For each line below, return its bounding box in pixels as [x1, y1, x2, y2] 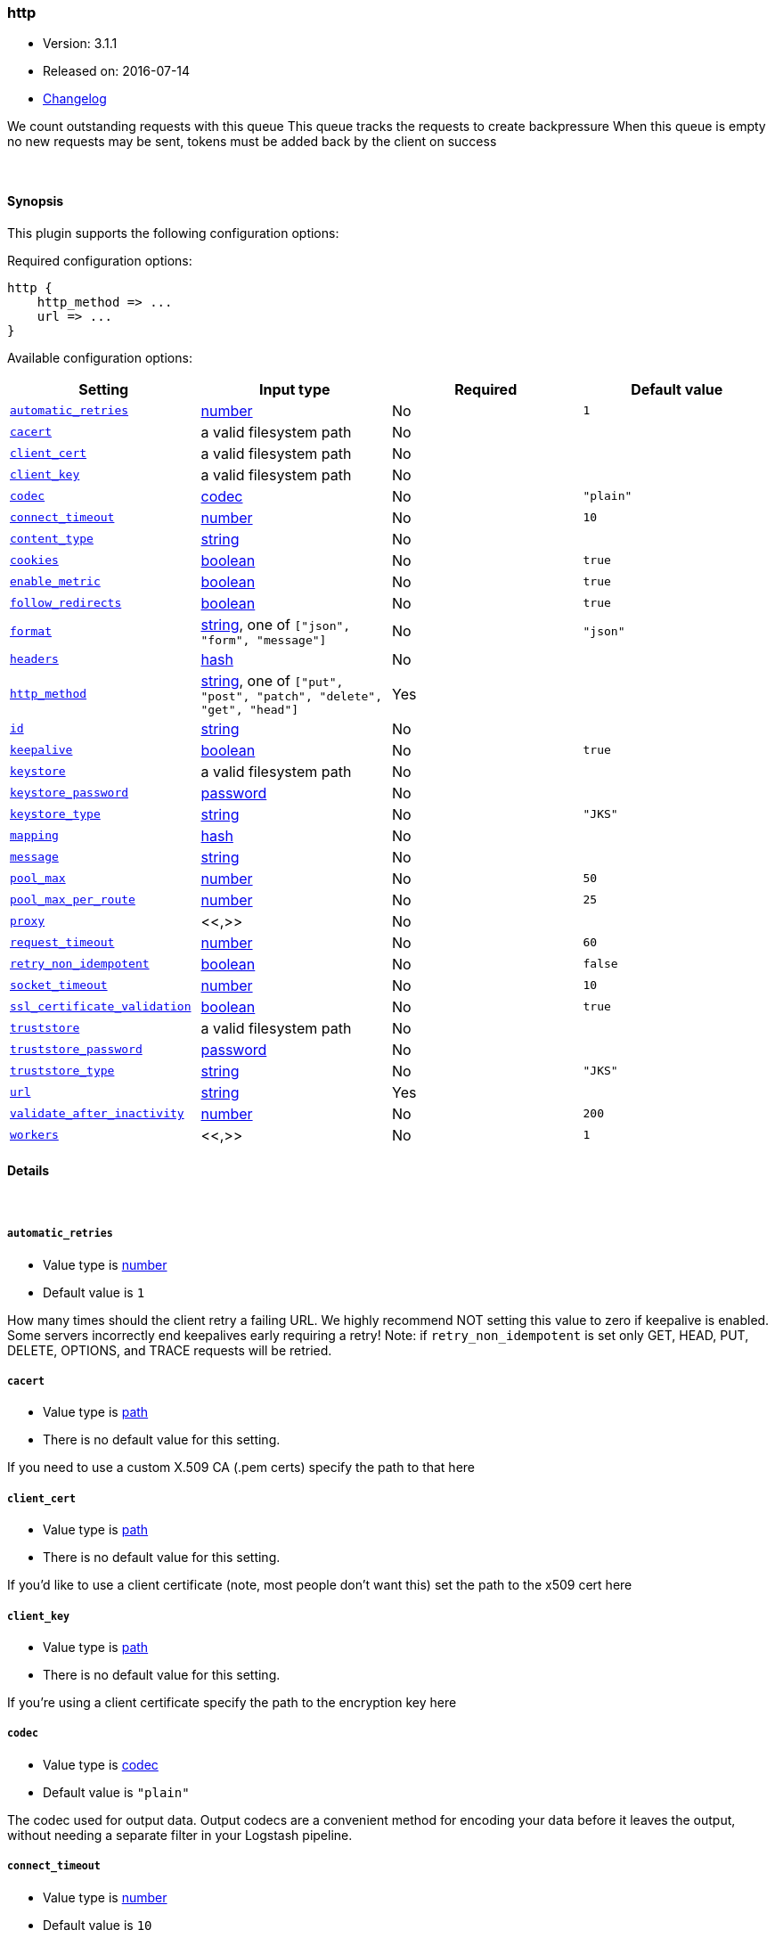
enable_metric [10, 575, 101, 589]
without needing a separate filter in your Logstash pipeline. [7, 1827, 353, 1843]
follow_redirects [10, 596, 122, 610]
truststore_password [10, 1043, 143, 1057]
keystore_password [10, 786, 129, 800]
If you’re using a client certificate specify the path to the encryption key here [7, 1694, 457, 1710]
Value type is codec [43, 1756, 159, 1772]
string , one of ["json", [200, 615, 351, 634]
